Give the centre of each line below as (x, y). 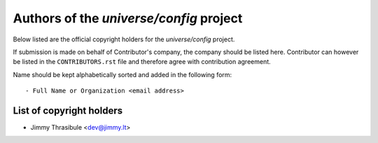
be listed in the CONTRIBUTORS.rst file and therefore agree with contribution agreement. (142, 62)
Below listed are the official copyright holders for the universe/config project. (124, 39)
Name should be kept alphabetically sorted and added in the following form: (122, 74)
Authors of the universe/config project (128, 18)
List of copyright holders (68, 110)
